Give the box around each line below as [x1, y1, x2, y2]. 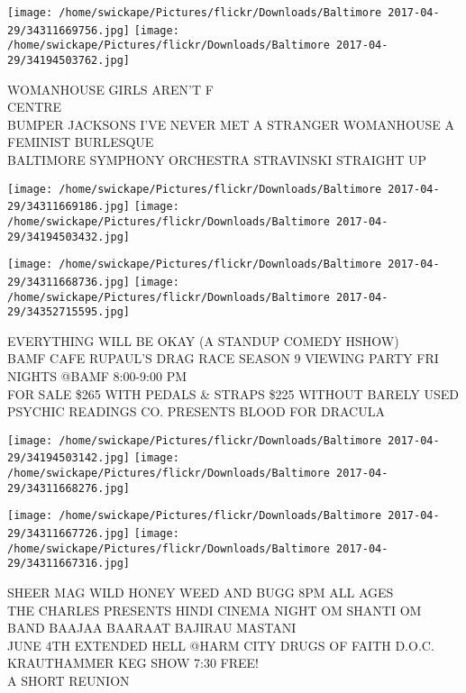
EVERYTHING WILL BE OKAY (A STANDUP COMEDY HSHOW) [7, 331, 399, 350]
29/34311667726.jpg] [7, 527, 131, 541]
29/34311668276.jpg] [7, 481, 131, 495]
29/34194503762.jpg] [7, 53, 131, 67]
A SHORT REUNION [7, 671, 130, 690]
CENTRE [7, 97, 62, 116]
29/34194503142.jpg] [7, 451, 131, 465]
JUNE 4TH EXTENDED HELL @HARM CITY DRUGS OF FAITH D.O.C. [7, 635, 434, 654]
